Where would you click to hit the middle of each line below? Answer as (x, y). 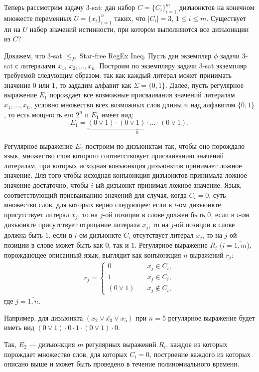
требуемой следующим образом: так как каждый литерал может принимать (118, 75)
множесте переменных (38, 18)
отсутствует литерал (163, 234)
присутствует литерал (37, 214)
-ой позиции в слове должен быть (154, 214)
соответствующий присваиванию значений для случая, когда (95, 194)
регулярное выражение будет (211, 317)
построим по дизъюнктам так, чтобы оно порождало (165, 146)
